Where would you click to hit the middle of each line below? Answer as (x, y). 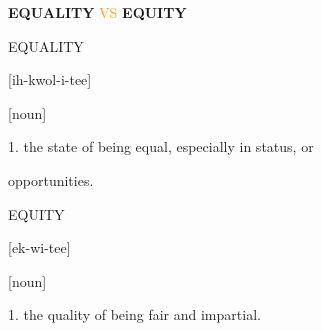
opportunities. (51, 179)
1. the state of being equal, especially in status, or (161, 146)
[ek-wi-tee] (39, 247)
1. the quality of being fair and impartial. (134, 314)
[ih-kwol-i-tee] (50, 79)
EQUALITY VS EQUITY (97, 12)
